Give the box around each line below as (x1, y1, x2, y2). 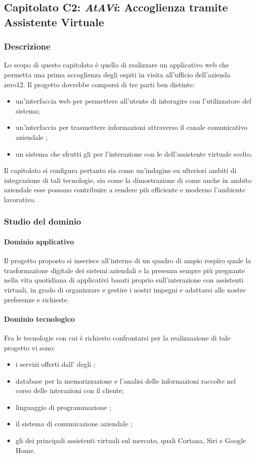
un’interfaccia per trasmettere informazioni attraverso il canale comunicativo (15, 122, 248, 132)
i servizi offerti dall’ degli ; (15, 359, 95, 369)
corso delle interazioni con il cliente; (15, 385, 124, 396)
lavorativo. (4, 194, 36, 204)
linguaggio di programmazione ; (15, 401, 111, 412)
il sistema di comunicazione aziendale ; (15, 418, 132, 429)
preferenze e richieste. (4, 294, 69, 304)
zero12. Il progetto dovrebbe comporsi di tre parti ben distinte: (4, 79, 195, 89)
